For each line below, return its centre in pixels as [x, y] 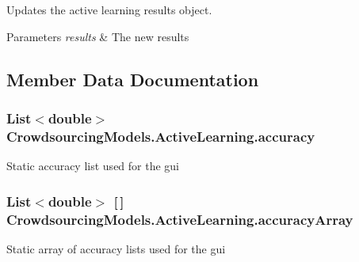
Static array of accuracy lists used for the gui [116, 248]
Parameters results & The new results [98, 36]
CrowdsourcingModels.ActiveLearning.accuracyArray [180, 219]
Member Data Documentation [133, 79]
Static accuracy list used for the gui [93, 166]
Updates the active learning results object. [109, 9]
